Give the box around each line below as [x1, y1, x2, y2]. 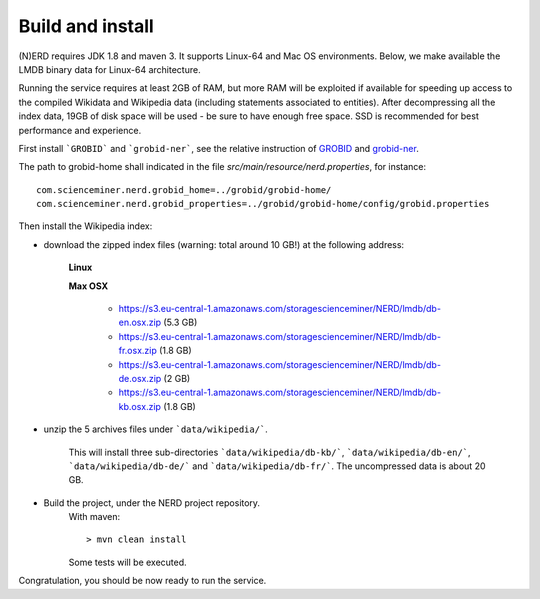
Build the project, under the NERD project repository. [43, 496, 260, 509]
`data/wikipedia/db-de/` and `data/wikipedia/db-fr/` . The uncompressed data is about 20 [68, 460, 486, 472]
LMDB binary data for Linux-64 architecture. [18, 63, 201, 75]
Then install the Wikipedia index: [18, 220, 153, 232]
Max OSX [68, 280, 109, 292]
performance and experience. [18, 124, 142, 136]
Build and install [18, 15, 154, 37]
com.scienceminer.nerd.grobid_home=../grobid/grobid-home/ [36, 184, 332, 195]
